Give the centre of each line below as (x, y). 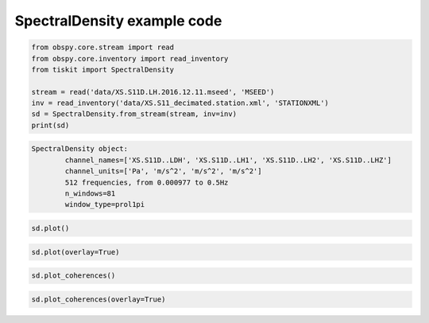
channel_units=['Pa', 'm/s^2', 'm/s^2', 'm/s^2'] (163, 171)
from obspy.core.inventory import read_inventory (130, 58)
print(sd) (50, 125)
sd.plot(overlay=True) (75, 252)
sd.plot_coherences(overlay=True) (99, 299)
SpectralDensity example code (118, 21)
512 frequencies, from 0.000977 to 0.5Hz (147, 182)
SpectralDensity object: (80, 149)
